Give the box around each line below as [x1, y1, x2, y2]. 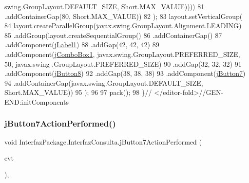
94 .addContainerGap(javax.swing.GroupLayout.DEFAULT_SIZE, [4, 77, 203, 88]
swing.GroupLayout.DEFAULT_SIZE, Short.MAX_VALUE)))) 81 [4, 1, 205, 11]
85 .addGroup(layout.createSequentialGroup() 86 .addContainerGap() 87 [4, 30, 222, 40]
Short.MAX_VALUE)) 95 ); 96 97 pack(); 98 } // [4, 87, 152, 97]
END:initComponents [4, 96, 69, 107]
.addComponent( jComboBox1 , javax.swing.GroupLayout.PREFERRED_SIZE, [4, 49, 240, 59]
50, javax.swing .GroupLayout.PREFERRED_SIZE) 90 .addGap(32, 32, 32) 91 [4, 58, 242, 69]
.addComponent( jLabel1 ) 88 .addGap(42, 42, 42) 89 [4, 39, 159, 50]
